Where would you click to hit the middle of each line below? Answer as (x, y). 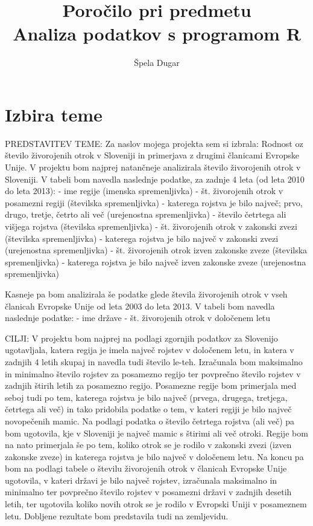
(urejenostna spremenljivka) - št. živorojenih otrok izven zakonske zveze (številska (156, 250)
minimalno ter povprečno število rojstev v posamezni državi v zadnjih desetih (148, 492)
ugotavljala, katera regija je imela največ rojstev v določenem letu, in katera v (150, 350)
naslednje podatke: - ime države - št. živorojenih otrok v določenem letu (138, 318)
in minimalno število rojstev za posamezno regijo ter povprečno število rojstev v (153, 373)
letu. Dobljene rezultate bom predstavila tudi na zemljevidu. (117, 515)
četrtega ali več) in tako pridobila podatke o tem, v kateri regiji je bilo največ (148, 409)
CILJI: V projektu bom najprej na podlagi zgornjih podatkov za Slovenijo (141, 338)
